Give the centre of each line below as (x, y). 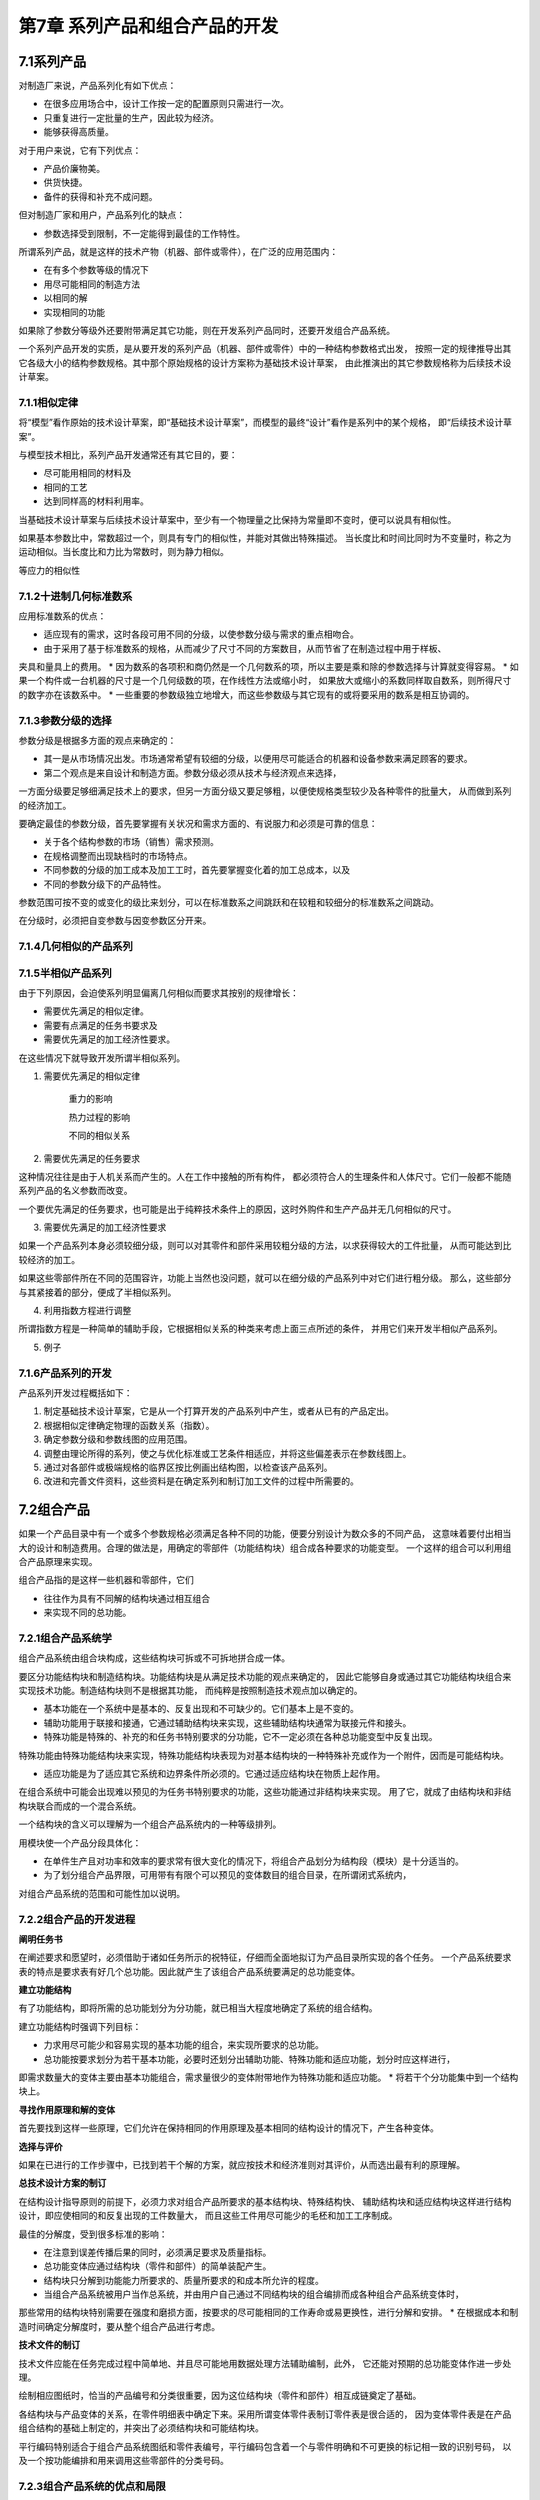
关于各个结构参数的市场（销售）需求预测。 (131, 842)
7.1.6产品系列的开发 (65, 1373)
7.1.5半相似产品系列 (65, 973)
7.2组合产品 (54, 1510)
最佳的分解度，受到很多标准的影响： (93, 2234)
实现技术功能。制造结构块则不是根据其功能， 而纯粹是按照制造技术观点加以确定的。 (190, 1691)
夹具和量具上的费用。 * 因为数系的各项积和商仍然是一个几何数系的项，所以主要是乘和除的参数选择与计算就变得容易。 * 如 (268, 667)
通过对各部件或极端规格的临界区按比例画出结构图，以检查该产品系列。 (188, 1467)
